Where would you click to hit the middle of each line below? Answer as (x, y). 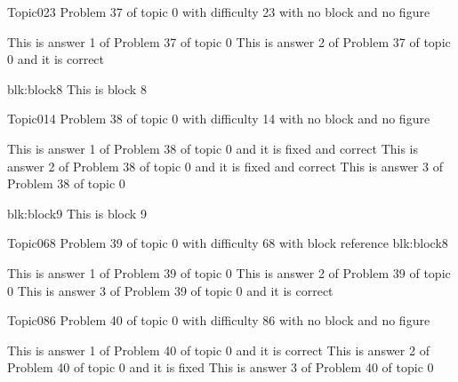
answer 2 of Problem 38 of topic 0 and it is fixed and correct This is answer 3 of (225, 166)
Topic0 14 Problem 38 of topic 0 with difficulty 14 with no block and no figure (219, 119)
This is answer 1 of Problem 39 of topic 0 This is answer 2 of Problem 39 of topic (229, 272)
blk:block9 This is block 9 (77, 213)
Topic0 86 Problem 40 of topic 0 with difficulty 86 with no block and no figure (219, 320)
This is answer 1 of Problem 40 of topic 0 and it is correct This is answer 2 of (218, 350)
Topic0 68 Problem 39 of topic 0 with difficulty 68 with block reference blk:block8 (228, 243)
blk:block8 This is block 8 (77, 88)
